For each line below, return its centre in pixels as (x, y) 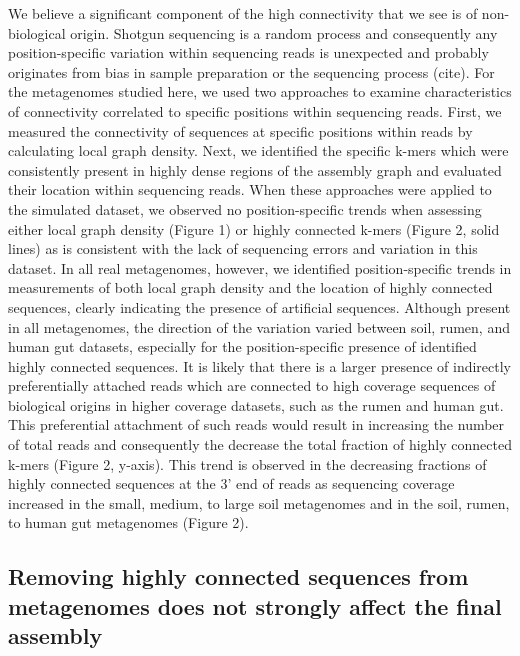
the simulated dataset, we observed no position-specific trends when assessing (245, 208)
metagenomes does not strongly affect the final (255, 605)
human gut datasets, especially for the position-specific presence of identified (242, 346)
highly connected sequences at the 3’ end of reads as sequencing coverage (231, 483)
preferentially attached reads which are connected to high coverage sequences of (252, 385)
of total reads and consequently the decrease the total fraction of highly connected (260, 444)
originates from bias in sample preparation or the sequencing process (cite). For (251, 71)
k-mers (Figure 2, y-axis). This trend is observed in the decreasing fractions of (247, 463)
